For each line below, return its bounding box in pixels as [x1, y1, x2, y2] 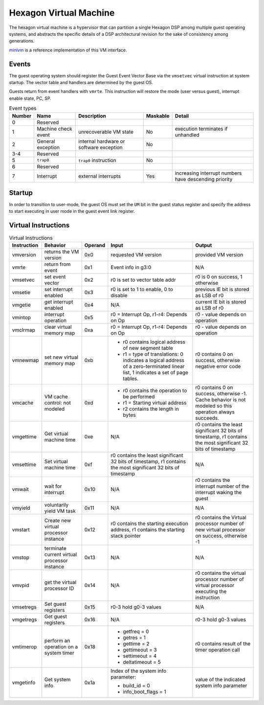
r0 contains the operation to [123, 387, 187, 394]
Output [195, 242, 212, 249]
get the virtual [44, 579, 77, 586]
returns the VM [44, 248, 79, 255]
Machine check [37, 125, 73, 132]
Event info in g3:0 [110, 264, 152, 271]
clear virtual [44, 323, 72, 330]
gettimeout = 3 [123, 646, 157, 653]
